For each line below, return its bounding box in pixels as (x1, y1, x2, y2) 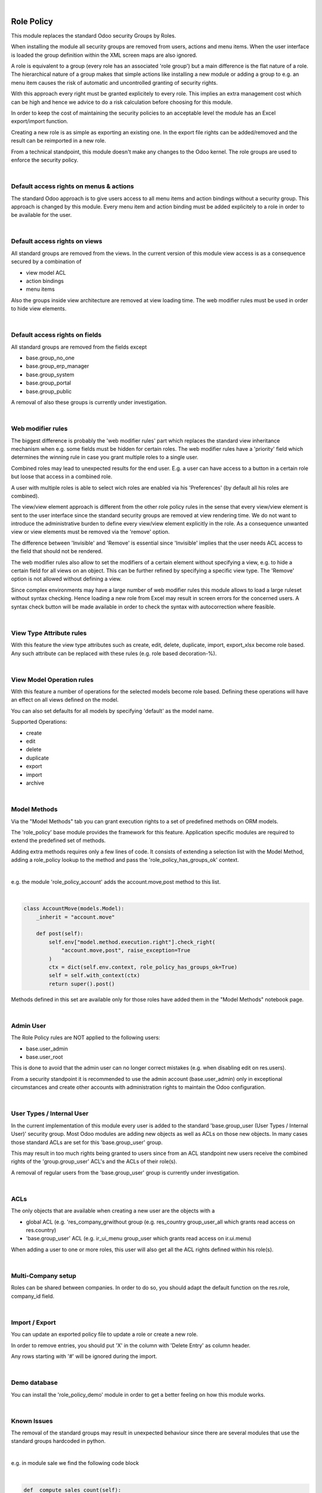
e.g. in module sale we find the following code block (11, 1460, 140, 1467)
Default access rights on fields (11, 331, 102, 339)
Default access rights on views (11, 237, 103, 245)
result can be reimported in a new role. (11, 137, 107, 145)
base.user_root (26, 1053, 63, 1061)
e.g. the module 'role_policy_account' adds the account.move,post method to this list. (11, 878, 221, 885)
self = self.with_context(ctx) (48, 972, 140, 979)
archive (26, 779, 45, 787)
